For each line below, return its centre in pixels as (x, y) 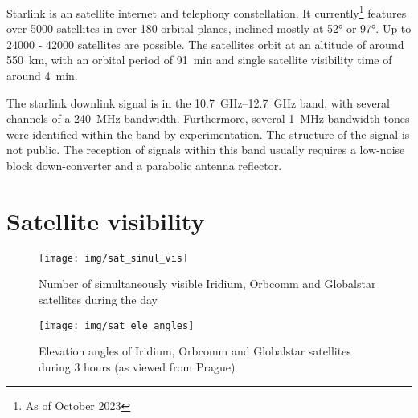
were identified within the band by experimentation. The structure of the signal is (208, 134)
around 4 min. (42, 76)
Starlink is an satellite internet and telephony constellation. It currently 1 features (207, 12)
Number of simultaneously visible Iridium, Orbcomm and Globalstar (207, 284)
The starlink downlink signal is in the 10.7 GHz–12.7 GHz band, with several (198, 102)
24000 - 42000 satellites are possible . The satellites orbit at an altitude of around (205, 44)
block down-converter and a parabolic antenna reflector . (144, 165)
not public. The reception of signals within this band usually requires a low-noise (206, 150)
